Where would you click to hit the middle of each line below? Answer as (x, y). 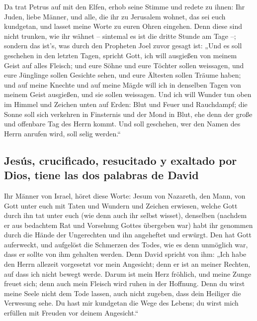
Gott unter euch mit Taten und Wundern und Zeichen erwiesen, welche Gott (121, 205)
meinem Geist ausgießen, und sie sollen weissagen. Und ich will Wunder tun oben (128, 94)
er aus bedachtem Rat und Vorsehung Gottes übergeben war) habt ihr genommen (128, 225)
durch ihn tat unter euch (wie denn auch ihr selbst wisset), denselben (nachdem (126, 215)
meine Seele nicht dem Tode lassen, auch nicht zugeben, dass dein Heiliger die (123, 293)
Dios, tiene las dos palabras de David (101, 175)
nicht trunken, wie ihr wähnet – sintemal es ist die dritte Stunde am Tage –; (120, 36)
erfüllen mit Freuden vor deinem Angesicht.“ (71, 313)
